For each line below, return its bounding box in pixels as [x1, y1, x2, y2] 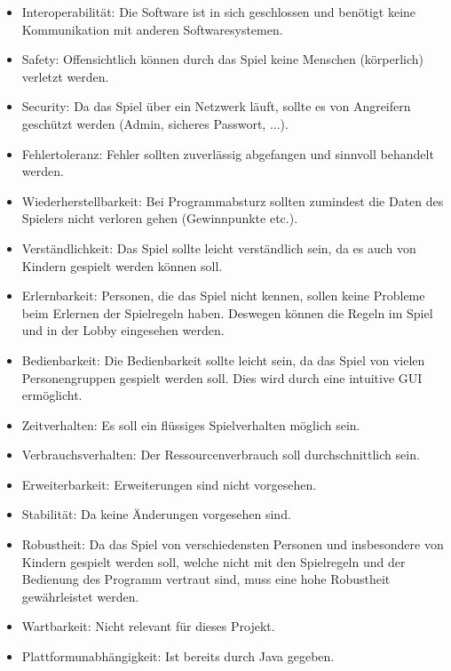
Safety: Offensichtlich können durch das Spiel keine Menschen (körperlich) [21, 50, 424, 68]
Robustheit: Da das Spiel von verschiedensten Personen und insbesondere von [21, 535, 444, 554]
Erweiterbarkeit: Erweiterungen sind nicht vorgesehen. [21, 475, 317, 493]
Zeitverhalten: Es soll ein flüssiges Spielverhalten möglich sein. [21, 415, 360, 434]
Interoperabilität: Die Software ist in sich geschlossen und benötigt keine [21, 3, 416, 20]
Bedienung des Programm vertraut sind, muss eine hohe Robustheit [21, 570, 391, 588]
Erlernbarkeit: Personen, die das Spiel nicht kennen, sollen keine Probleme [21, 286, 425, 305]
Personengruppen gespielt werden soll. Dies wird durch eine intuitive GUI [21, 368, 423, 387]
